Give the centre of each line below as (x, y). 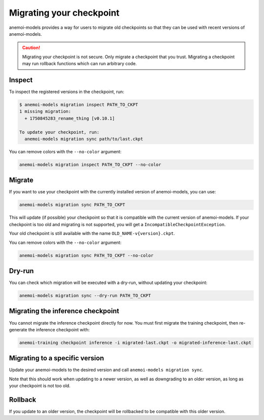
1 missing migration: (45, 112)
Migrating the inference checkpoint (64, 311)
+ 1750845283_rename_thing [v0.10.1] (70, 118)
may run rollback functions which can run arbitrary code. (79, 64)
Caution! (31, 48)
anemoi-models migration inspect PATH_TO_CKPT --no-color (90, 164)
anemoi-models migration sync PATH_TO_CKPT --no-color (86, 255)
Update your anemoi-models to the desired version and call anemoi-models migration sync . (106, 370)
